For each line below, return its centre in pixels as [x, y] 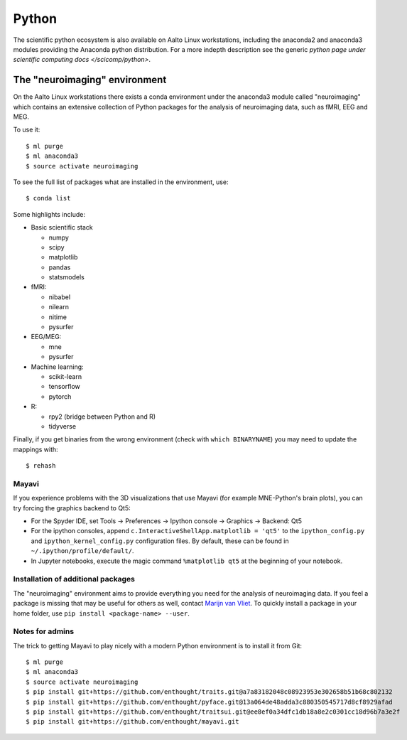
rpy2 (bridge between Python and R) [102, 417]
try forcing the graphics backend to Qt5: [72, 508]
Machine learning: [58, 367]
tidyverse [63, 426]
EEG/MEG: [46, 337]
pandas [60, 267]
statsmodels [66, 277]
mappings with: [36, 449]
